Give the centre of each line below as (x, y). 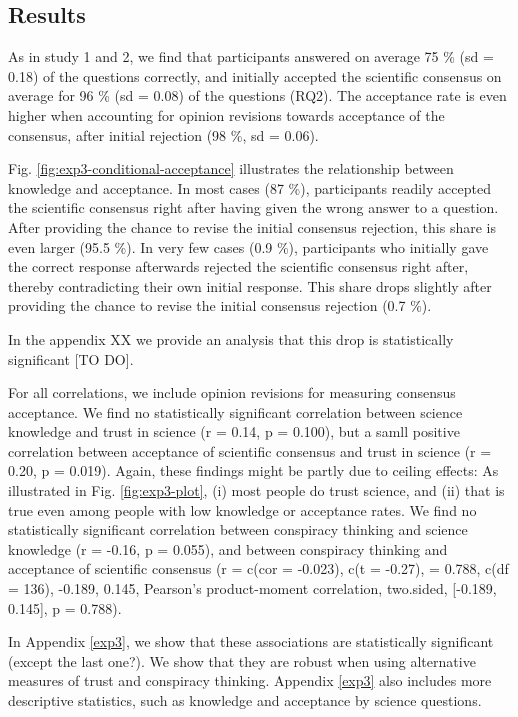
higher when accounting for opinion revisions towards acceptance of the (226, 114)
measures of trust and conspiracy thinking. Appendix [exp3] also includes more (250, 680)
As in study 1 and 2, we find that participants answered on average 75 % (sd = (251, 56)
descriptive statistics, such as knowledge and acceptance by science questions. (245, 700)
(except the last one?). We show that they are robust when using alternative (242, 660)
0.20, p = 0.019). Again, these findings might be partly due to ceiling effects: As (253, 470)
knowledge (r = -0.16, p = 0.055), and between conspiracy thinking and (228, 548)
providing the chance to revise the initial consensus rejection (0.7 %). (220, 305)
